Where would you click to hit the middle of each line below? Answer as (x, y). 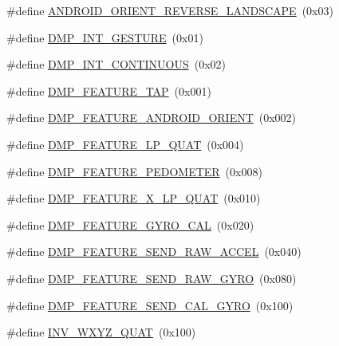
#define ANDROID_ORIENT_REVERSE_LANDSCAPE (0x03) (170, 10)
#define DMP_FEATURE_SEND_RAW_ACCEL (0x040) (154, 252)
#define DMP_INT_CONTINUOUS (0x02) (116, 64)
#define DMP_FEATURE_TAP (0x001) (109, 90)
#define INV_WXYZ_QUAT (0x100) (101, 332)
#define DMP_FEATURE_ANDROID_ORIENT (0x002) (152, 118)
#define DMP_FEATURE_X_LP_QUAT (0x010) (134, 198)
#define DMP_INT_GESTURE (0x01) (105, 37)
